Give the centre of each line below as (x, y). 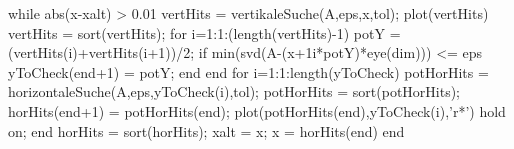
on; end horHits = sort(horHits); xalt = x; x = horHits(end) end (206, 130)
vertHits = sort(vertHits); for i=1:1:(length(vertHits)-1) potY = (204, 32)
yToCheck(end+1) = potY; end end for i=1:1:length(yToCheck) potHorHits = (248, 71)
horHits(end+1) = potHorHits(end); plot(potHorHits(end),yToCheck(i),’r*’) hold (257, 110)
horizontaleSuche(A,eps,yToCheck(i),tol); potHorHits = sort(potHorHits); (234, 91)
